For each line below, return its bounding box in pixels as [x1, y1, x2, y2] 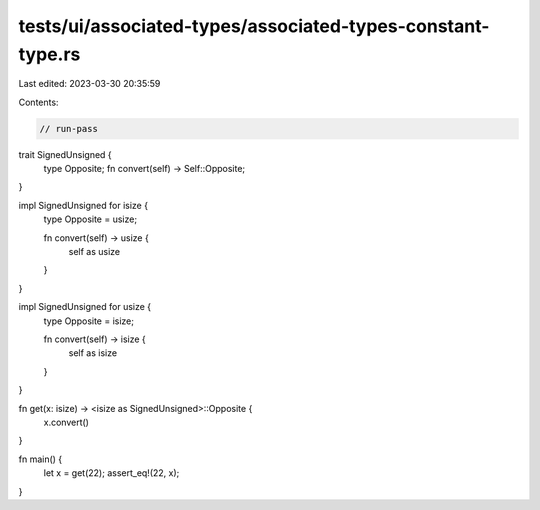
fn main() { [18, 453, 63, 465]
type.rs [18, 43, 81, 65]
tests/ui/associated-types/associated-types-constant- [18, 15, 490, 37]
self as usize [68, 246, 120, 258]
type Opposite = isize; [43, 315, 135, 327]
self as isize [68, 347, 118, 359]
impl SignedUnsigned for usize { [18, 301, 152, 313]
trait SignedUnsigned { [18, 148, 112, 160]
